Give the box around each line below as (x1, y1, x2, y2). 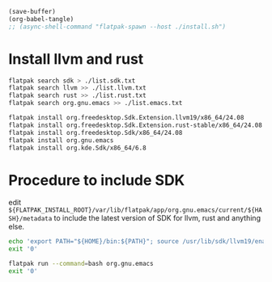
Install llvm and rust (8, 49, 144, 68)
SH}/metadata (8, 215, 53, 223)
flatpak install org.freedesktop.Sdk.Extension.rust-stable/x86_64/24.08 (8, 121, 263, 129)
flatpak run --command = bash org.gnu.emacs (8, 259, 154, 268)
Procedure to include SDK (8, 170, 185, 189)
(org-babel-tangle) (8, 15, 74, 23)
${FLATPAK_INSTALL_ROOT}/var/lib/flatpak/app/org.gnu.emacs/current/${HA (8, 206, 263, 214)
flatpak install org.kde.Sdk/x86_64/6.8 (8, 144, 147, 152)
